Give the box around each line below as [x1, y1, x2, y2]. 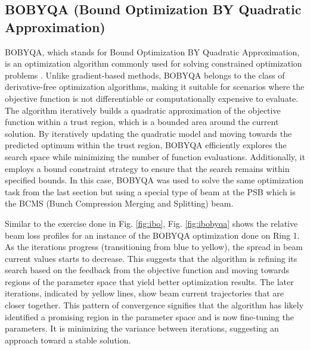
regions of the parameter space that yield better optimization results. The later [5, 275, 294, 287]
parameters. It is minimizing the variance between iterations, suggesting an [5, 322, 279, 335]
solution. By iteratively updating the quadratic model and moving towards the [5, 127, 292, 139]
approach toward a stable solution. [5, 333, 131, 346]
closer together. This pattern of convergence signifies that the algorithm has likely [5, 299, 304, 311]
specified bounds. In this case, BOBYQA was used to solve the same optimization [5, 174, 304, 186]
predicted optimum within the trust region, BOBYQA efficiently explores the [5, 139, 287, 151]
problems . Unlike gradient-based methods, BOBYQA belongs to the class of [5, 68, 285, 81]
